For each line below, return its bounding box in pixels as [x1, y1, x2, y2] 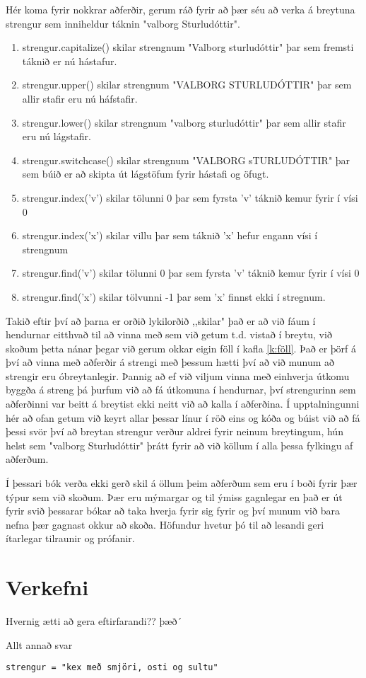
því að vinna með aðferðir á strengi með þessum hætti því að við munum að [6, 355, 335, 369]
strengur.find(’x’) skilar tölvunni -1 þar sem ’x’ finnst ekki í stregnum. [22, 289, 326, 304]
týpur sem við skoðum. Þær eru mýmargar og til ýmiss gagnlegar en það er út [6, 489, 343, 504]
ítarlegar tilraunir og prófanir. [6, 531, 135, 546]
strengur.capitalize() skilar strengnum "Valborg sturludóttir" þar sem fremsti [22, 40, 354, 54]
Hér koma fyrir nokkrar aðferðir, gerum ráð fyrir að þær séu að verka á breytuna [6, 2, 355, 16]
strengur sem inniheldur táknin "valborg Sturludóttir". [6, 16, 240, 30]
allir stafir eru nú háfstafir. [22, 91, 138, 105]
